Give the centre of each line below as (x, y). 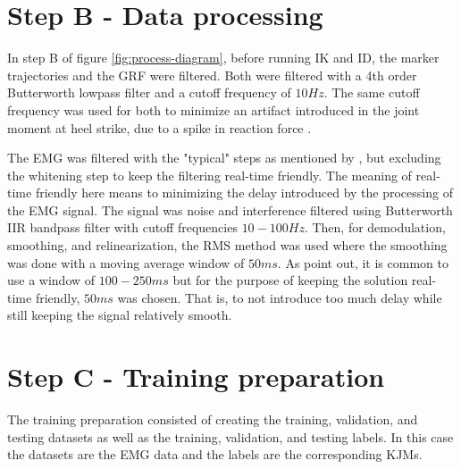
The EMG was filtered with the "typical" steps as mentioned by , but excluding (224, 158)
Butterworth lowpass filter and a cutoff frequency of (149, 92)
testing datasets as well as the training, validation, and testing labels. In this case (230, 436)
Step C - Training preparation (196, 377)
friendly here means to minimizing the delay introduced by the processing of (244, 193)
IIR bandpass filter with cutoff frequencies (122, 227)
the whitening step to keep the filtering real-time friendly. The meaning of (210, 175)
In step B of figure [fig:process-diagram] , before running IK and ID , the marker (223, 58)
